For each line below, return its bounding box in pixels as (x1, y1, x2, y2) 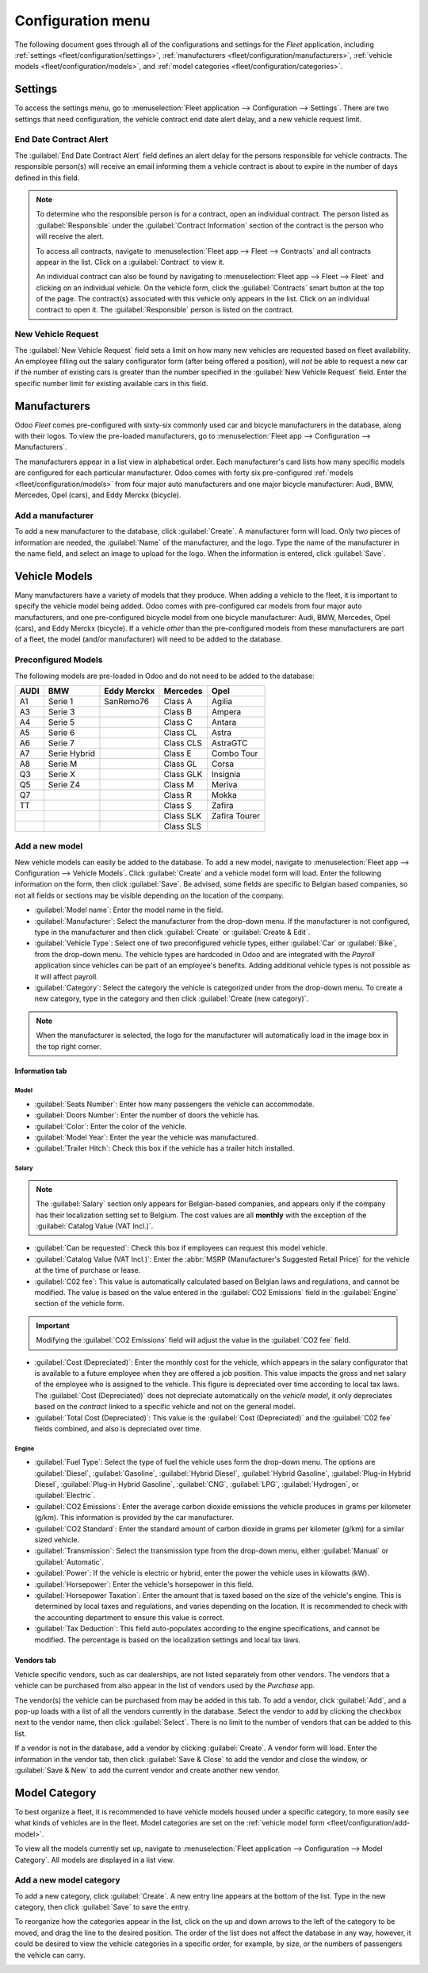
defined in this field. (14, 173, 80, 182)
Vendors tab (14, 1655, 57, 1665)
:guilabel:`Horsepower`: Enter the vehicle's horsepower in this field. (34, 1579, 254, 1589)
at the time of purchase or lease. (34, 1266, 141, 1275)
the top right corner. (36, 1041, 102, 1051)
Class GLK (163, 768, 203, 780)
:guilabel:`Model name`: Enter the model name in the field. (34, 905, 224, 915)
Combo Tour (211, 748, 258, 759)
